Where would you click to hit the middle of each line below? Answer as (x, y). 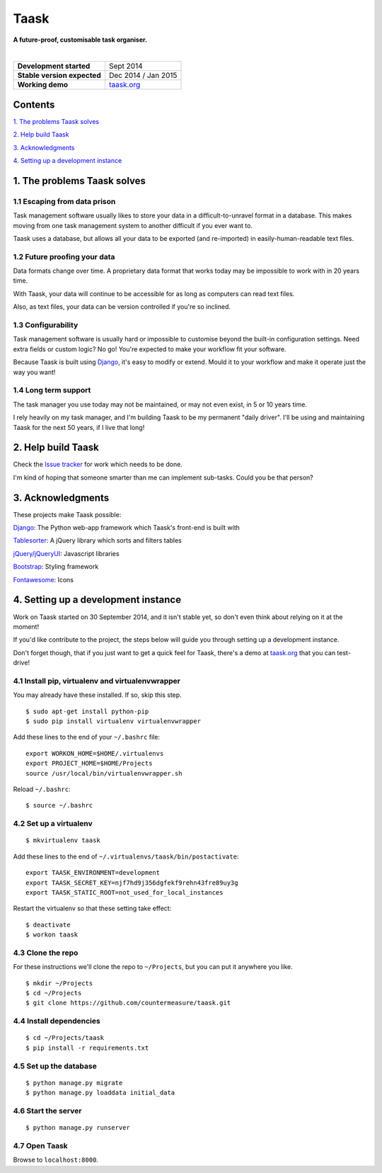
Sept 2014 (126, 66)
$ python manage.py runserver (78, 1128)
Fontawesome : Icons (44, 579)
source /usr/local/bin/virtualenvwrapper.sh (104, 773)
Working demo (43, 85)
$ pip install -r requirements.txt (87, 1048)
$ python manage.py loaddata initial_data (100, 1093)
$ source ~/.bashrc (59, 805)
